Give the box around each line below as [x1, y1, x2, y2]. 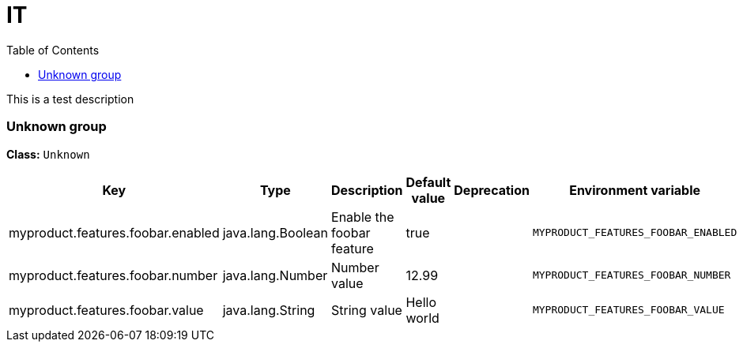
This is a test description [6, 92, 134, 106]
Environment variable [569, 181, 701, 198]
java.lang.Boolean [222, 224, 329, 241]
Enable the [331, 208, 394, 225]
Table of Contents [6, 43, 100, 57]
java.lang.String [222, 301, 315, 318]
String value [331, 301, 402, 318]
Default [405, 174, 451, 190]
